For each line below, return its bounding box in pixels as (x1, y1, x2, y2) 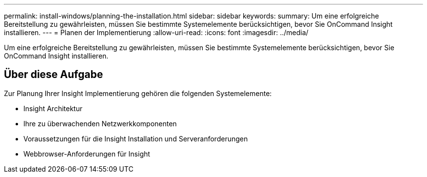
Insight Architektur (23, 104, 82, 113)
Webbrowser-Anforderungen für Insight (23, 149, 150, 158)
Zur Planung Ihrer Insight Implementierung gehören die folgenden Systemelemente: (4, 89, 272, 98)
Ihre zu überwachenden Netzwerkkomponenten (23, 119, 177, 128)
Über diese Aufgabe (4, 68, 103, 81)
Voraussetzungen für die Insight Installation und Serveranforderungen (23, 134, 248, 143)
